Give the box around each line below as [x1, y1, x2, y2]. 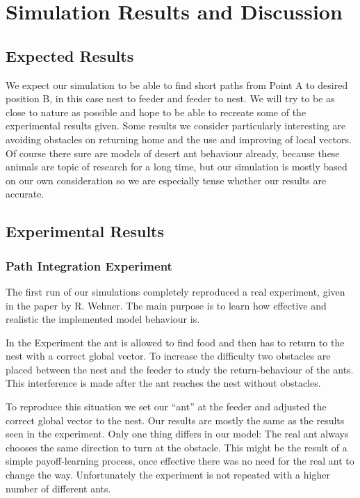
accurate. [6, 186, 44, 201]
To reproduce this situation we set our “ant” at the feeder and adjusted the [6, 399, 327, 414]
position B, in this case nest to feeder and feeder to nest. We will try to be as [6, 91, 335, 106]
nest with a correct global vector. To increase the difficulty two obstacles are [6, 348, 331, 363]
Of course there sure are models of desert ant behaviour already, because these [6, 145, 340, 160]
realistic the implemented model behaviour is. [6, 312, 200, 326]
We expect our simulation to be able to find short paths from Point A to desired [6, 77, 348, 92]
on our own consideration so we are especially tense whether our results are [6, 172, 327, 187]
